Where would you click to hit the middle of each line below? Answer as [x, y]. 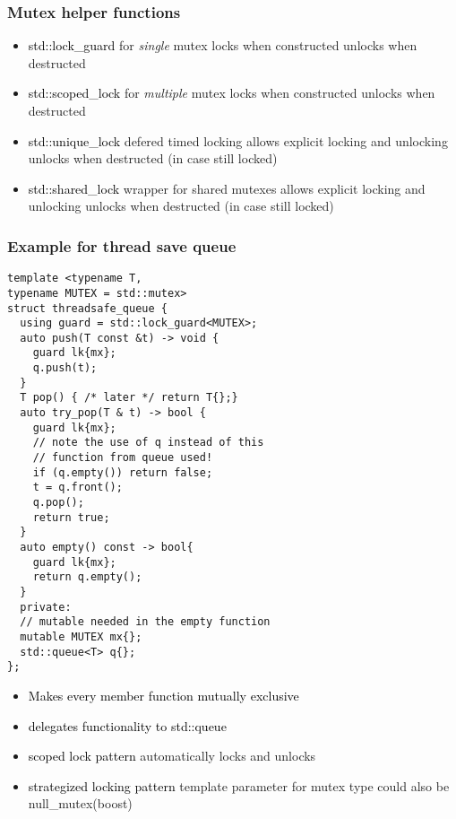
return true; [71, 517]
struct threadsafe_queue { [87, 308]
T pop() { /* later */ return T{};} [129, 398]
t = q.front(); [77, 488]
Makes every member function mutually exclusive [163, 695]
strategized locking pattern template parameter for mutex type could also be [239, 785]
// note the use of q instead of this [148, 443]
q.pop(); [58, 503]
